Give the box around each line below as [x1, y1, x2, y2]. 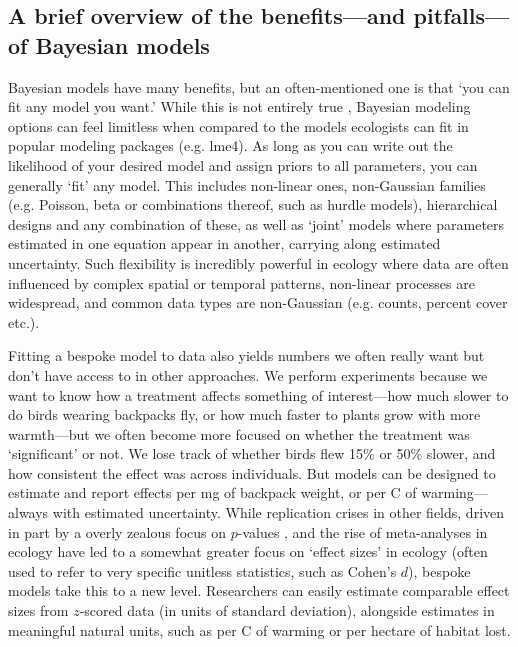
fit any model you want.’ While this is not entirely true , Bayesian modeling [8, 96, 471, 117]
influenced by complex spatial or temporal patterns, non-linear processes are [8, 272, 475, 293]
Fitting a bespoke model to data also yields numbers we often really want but [8, 345, 485, 366]
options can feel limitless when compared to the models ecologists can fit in [8, 115, 469, 136]
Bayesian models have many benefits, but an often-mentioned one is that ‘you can [8, 76, 510, 97]
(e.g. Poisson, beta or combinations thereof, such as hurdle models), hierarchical [8, 194, 498, 215]
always [8, 502, 49, 523]
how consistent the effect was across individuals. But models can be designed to [8, 462, 496, 483]
